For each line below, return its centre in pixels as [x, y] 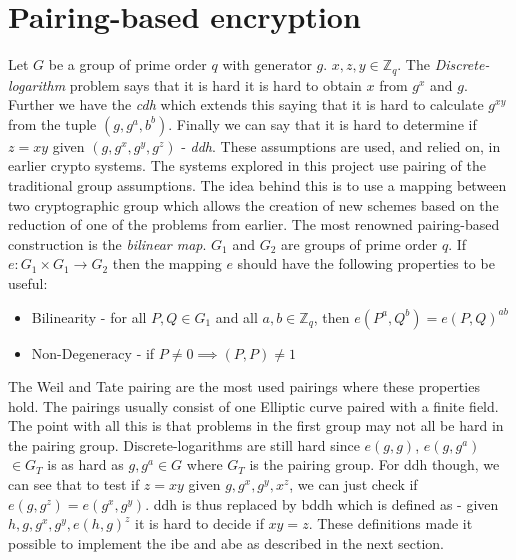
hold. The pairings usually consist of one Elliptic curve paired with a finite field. [253, 405]
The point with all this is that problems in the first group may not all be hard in [256, 425]
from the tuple [52, 123]
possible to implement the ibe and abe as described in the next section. [226, 542]
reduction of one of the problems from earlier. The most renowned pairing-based [254, 224]
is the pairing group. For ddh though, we [374, 464]
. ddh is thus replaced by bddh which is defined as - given [322, 503]
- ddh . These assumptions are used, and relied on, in [341, 145]
